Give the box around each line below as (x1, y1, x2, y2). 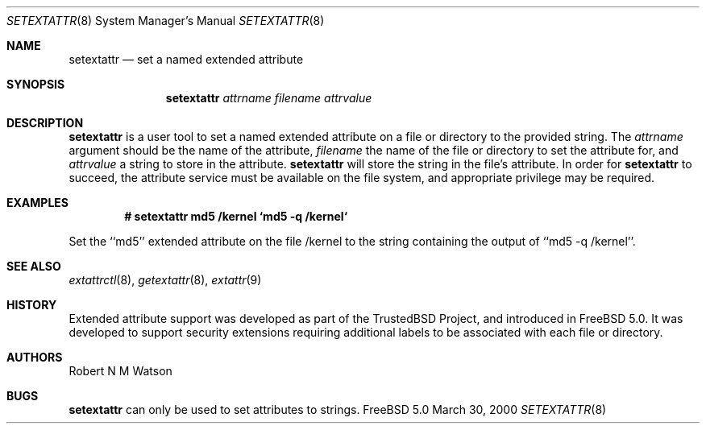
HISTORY (6, 298, 57, 312)
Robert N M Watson (69, 364, 172, 378)
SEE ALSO (6, 259, 61, 273)
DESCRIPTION (6, 116, 84, 130)
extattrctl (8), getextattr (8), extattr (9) (69, 273, 262, 287)
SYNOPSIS (6, 77, 65, 91)
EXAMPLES (6, 196, 69, 209)
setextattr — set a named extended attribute (69, 52, 304, 66)
